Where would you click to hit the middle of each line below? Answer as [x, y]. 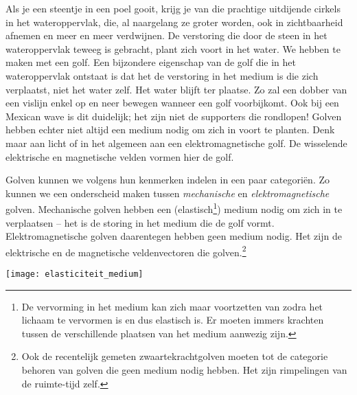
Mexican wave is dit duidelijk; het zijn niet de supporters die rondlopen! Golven [174, 116]
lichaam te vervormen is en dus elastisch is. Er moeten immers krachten [173, 320]
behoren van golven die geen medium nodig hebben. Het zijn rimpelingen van [184, 370]
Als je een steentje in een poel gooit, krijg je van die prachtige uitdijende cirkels [173, 8]
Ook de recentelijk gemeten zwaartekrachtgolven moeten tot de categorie [175, 356]
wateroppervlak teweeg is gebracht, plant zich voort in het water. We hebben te [173, 48]
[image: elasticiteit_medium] [74, 274]
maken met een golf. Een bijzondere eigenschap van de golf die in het [151, 62]
